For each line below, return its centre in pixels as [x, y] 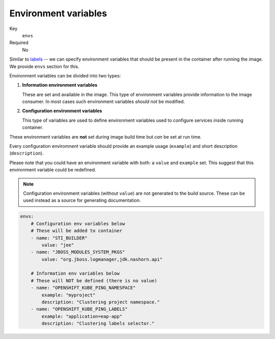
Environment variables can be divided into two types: [65, 75]
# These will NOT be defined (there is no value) [94, 281]
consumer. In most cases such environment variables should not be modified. [104, 101]
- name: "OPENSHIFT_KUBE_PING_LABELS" [79, 309]
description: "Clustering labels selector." [98, 323]
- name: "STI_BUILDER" [59, 238]
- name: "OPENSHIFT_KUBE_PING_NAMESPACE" [83, 288]
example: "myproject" [68, 295]
